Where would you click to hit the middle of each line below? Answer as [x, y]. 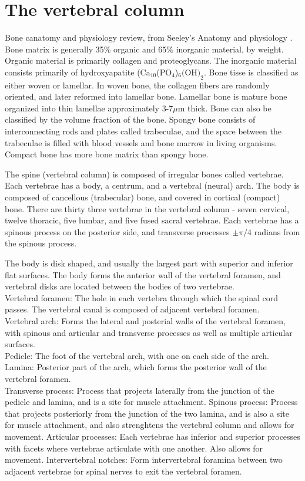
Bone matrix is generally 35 [54, 49]
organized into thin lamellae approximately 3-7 [89, 108]
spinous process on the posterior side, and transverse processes [117, 231]
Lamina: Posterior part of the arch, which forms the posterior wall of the [136, 367]
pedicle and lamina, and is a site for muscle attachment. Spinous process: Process [151, 402]
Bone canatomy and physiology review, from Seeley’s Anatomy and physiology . [149, 37]
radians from [277, 231]
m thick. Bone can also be [224, 108]
